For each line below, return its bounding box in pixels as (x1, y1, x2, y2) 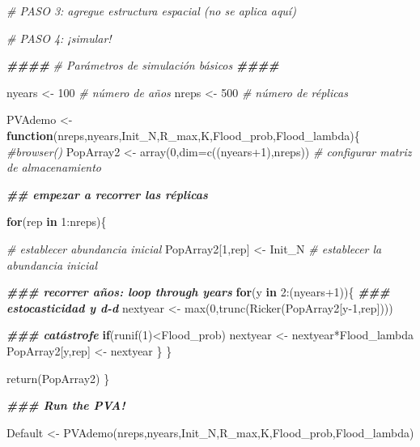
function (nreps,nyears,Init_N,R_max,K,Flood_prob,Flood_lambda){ (6, 126, 360, 143)
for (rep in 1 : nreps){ (6, 213, 107, 230)
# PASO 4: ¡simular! (6, 29, 112, 46)
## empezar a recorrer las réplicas (6, 185, 208, 202)
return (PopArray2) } (6, 369, 110, 386)
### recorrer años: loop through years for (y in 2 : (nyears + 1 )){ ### (6, 283, 390, 300)
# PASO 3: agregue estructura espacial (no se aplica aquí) (6, 2, 296, 19)
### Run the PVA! (6, 397, 125, 414)
